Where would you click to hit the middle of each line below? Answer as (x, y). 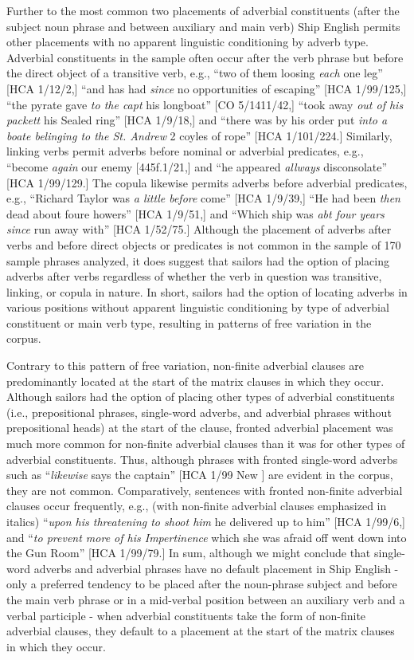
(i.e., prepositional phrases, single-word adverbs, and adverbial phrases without (199, 412)
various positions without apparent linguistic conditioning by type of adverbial (198, 307)
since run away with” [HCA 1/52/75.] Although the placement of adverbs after (199, 229)
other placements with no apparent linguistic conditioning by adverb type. (187, 42)
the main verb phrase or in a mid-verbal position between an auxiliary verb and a (206, 599)
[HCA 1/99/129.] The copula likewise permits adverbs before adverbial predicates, (207, 182)
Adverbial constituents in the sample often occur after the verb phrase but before (205, 57)
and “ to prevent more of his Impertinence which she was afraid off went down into (207, 537)
